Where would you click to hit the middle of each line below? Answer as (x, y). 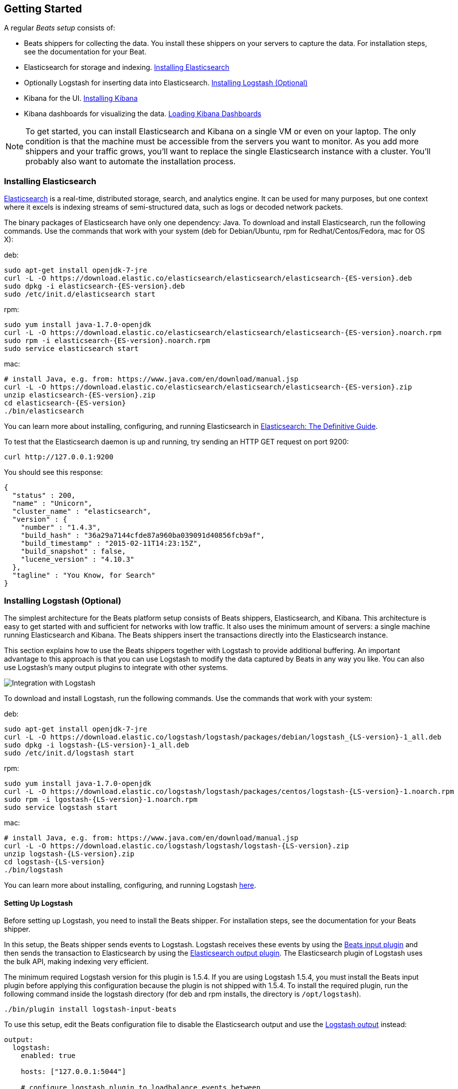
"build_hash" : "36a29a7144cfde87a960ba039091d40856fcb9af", (143, 536)
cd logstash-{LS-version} (55, 862)
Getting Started (43, 9)
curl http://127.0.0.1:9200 (59, 457)
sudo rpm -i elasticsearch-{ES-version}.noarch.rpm (107, 341)
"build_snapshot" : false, (73, 551)
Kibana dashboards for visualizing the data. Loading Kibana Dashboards (143, 114)
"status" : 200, (44, 496)
